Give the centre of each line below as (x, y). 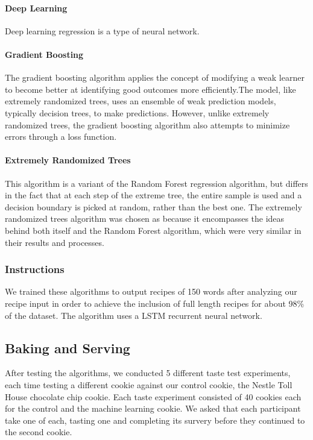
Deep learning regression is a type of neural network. (102, 30)
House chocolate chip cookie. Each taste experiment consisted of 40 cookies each (153, 396)
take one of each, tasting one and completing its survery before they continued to (155, 420)
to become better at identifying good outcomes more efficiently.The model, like (150, 89)
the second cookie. (39, 432)
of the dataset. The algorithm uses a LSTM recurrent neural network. (134, 315)
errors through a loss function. (61, 137)
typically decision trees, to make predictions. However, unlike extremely (137, 112)
